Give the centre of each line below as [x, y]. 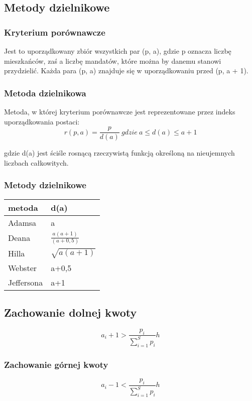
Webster [23, 268]
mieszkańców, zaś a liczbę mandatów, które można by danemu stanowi [113, 60]
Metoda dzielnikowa [45, 93]
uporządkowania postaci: [42, 121]
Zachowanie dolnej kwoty [71, 312]
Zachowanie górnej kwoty [56, 364]
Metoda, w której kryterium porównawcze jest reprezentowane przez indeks [120, 111]
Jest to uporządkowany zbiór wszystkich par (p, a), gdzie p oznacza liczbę [118, 51]
